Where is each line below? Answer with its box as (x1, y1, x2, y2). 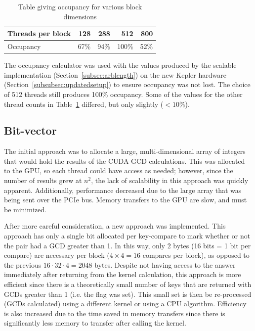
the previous (4, 259, 42, 270)
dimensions (63, 11, 97, 21)
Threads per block (7, 28, 71, 39)
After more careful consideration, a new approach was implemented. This (4, 221, 226, 231)
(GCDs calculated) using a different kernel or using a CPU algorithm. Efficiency (4, 298, 247, 309)
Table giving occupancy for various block (18, 1, 142, 11)
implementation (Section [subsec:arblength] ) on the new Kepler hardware (4, 69, 226, 80)
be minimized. (4, 204, 46, 214)
